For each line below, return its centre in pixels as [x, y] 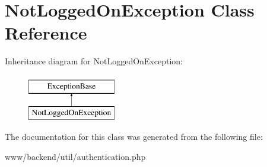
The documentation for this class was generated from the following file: [134, 137]
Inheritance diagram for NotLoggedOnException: [94, 61]
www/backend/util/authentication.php [75, 156]
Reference [46, 33]
